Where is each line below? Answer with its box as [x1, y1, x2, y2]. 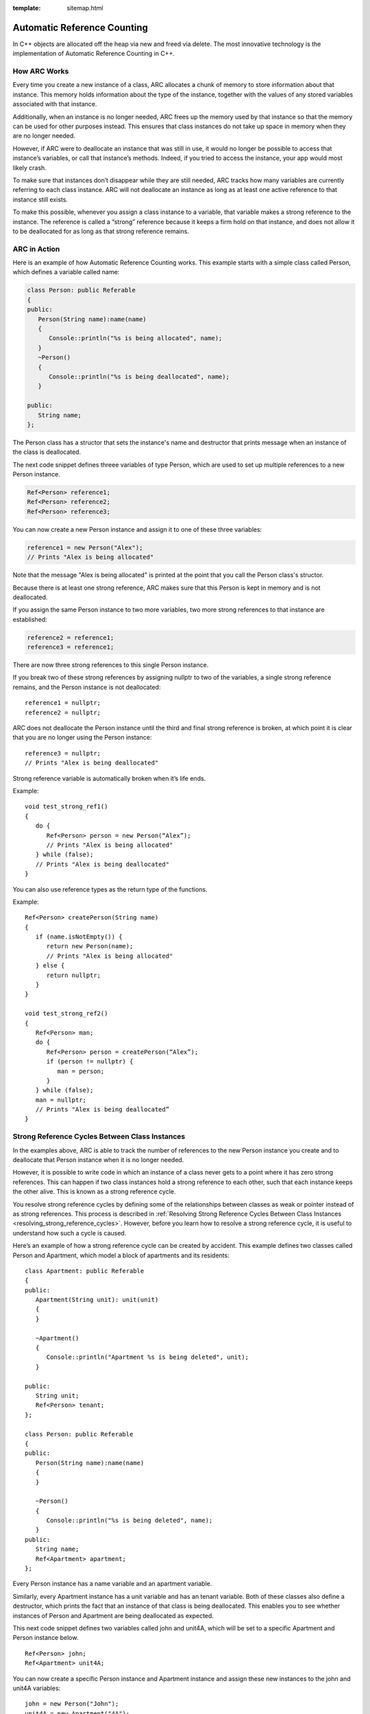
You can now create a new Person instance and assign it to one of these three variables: [12, 525, 262, 533]
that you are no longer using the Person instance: [12, 734, 152, 742]
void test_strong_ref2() [25, 1010, 108, 1017]
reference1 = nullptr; [25, 699, 101, 707]
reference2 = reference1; [27, 633, 114, 641]
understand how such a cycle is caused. [12, 1229, 127, 1237]
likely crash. [12, 163, 47, 171]
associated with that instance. [12, 100, 97, 108]
